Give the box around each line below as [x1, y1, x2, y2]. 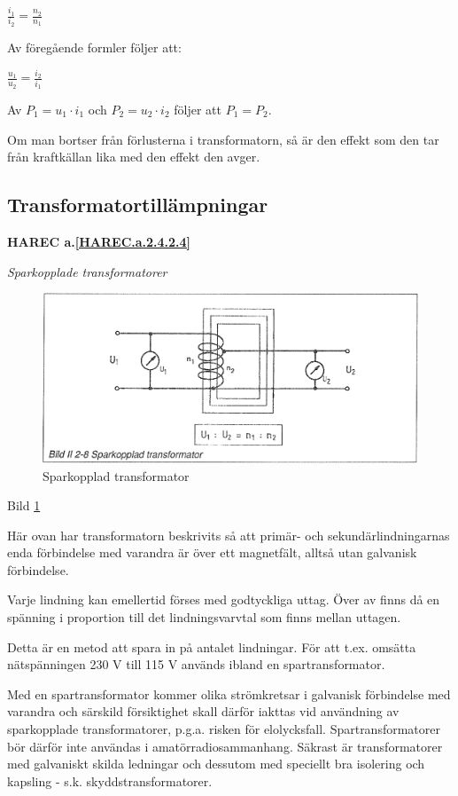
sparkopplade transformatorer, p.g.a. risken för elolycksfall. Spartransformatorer [7, 720, 440, 738]
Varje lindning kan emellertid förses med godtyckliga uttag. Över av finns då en [7, 590, 440, 609]
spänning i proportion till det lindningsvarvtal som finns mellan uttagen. [7, 608, 401, 627]
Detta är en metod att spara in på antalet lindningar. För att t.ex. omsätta [7, 637, 416, 656]
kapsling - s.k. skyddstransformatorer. [7, 771, 213, 790]
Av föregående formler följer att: [7, 37, 182, 56]
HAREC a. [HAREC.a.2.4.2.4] [7, 232, 191, 251]
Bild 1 [7, 496, 41, 515]
